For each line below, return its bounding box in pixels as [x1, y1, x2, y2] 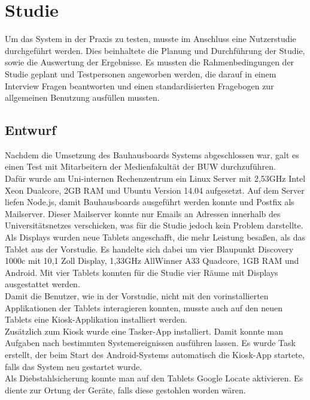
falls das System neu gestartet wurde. [5, 360, 142, 372]
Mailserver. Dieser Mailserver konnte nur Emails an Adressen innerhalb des [5, 207, 281, 219]
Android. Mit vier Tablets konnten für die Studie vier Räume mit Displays [5, 266, 278, 278]
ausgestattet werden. [5, 278, 80, 290]
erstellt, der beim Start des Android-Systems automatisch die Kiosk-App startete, [5, 348, 305, 360]
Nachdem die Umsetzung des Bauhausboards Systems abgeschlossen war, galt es [5, 148, 299, 161]
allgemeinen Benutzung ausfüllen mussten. [5, 91, 160, 104]
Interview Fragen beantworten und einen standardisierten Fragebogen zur [5, 79, 274, 92]
